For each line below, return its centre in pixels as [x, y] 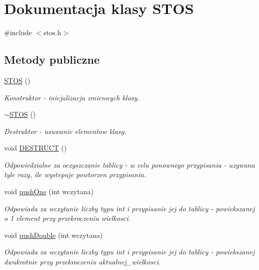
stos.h [52, 32]
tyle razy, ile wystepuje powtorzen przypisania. [75, 174]
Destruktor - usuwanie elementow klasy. [65, 131]
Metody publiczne [52, 59]
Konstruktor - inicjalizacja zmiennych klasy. [72, 97]
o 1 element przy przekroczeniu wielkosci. [67, 218]
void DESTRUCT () [35, 148]
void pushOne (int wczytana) [49, 191]
